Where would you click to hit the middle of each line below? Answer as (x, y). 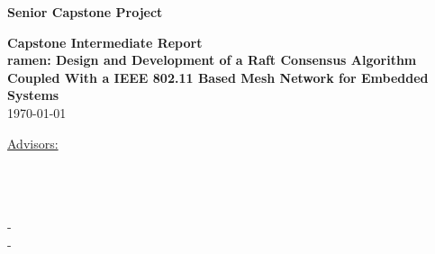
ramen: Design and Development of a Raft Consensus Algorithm (212, 60)
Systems (33, 95)
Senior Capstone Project (85, 12)
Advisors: (33, 143)
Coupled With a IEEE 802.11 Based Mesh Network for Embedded (218, 77)
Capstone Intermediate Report (105, 42)
